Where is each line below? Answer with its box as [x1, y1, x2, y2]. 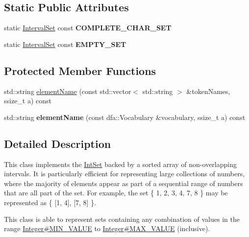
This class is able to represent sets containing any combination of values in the [4, 213, 240, 224]
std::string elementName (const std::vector [4, 86, 131, 96]
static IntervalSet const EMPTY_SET [4, 39, 126, 49]
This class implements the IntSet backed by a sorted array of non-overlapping [4, 159, 237, 169]
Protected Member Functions [4, 63, 156, 78]
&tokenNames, [186, 86, 230, 96]
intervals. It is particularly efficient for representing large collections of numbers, [4, 168, 245, 179]
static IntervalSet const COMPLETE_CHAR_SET [4, 23, 172, 33]
